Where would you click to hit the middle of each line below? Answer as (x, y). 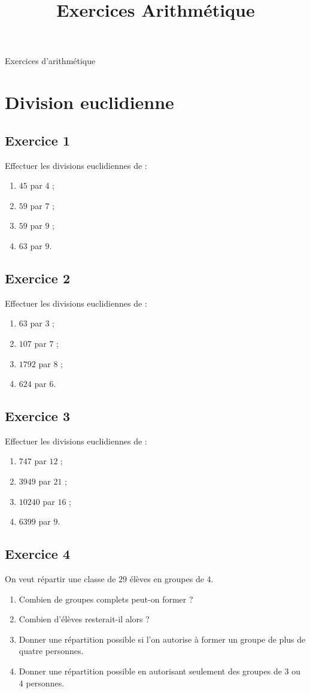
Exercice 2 (37, 278)
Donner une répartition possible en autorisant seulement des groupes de (150, 671)
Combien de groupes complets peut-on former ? (106, 599)
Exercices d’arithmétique (50, 61)
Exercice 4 (37, 554)
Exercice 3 (37, 416)
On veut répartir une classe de (60, 579)
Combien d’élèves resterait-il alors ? (84, 619)
